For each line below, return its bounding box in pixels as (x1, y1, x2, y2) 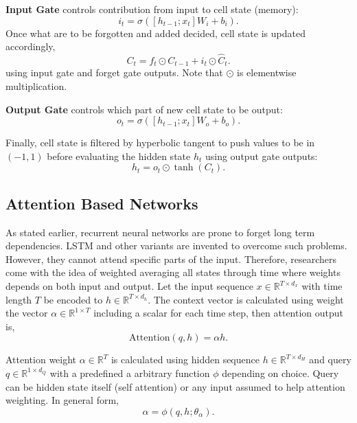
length (5, 292, 32, 306)
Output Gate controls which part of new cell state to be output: (5, 102, 283, 116)
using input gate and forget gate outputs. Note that (5, 65, 223, 80)
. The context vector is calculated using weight (148, 292, 344, 306)
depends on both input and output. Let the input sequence (5, 279, 253, 293)
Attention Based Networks (5, 192, 198, 214)
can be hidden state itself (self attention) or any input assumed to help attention (5, 379, 345, 393)
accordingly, (5, 39, 56, 54)
